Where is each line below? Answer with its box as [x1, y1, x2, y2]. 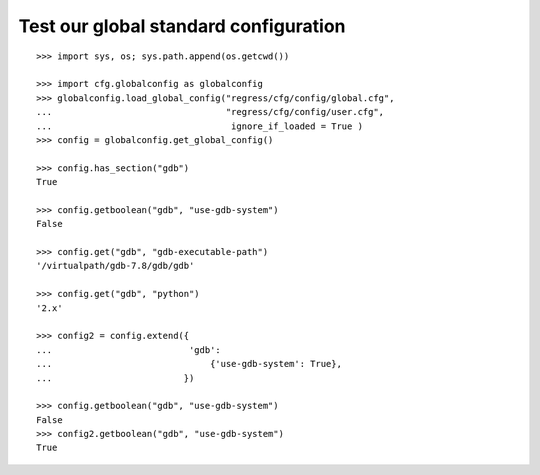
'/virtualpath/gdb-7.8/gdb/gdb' [36, 260, 195, 272]
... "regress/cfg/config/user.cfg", [36, 106, 385, 118]
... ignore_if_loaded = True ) [36, 120, 364, 132]
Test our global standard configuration [18, 15, 346, 37]
